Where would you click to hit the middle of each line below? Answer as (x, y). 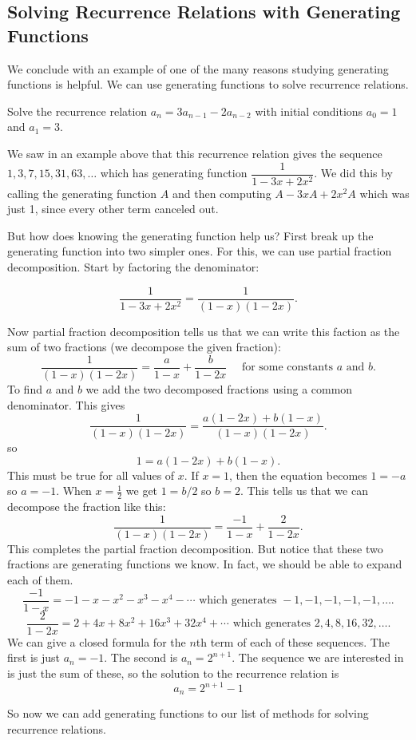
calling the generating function (82, 193)
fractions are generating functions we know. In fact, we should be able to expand (205, 564)
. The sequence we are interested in (318, 657)
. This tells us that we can (304, 491)
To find (25, 388)
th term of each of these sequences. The (293, 641)
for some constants (287, 368)
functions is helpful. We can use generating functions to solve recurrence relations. (208, 84)
